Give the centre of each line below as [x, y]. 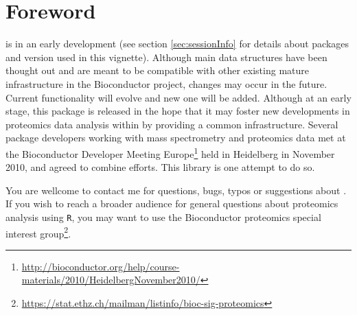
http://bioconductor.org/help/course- [101, 266]
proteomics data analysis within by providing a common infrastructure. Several [172, 124]
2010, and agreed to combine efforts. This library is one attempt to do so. [160, 167]
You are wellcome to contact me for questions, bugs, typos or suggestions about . [176, 190]
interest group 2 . [38, 232]
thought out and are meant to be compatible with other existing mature [157, 70]
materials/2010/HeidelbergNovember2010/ [111, 280]
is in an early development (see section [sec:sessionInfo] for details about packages [177, 44]
